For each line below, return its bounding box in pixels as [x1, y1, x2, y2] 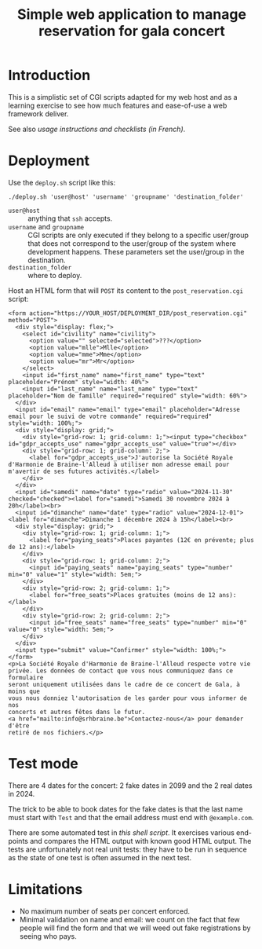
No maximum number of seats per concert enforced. [19, 906, 191, 916]
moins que [8, 687, 41, 695]
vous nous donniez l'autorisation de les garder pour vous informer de [8, 694, 247, 702]
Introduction [8, 67, 91, 84]
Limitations [8, 881, 83, 898]
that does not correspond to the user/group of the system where [27, 238, 237, 248]
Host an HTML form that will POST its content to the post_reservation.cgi [8, 285, 244, 295]
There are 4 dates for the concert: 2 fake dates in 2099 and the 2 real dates [8, 780, 253, 790]
